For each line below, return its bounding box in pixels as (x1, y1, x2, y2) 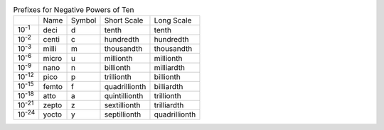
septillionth (104, 110, 142, 119)
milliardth (154, 62, 185, 72)
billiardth (154, 81, 183, 91)
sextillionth (104, 100, 141, 110)
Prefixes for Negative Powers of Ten (13, 5, 134, 15)
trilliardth (154, 100, 184, 110)
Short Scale (104, 16, 144, 25)
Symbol (70, 16, 97, 25)
